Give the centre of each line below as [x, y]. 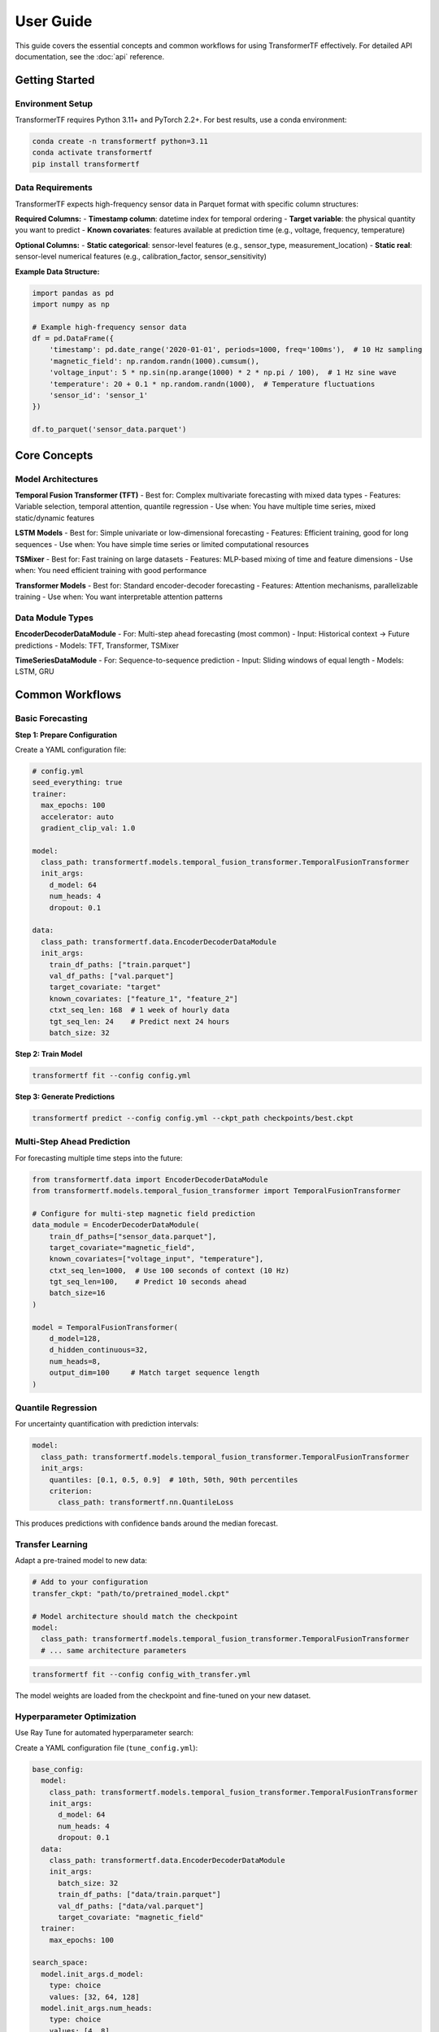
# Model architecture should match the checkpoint [135, 1616]
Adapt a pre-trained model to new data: [81, 1561]
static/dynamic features [55, 518]
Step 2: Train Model [49, 1053]
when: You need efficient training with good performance [111, 571]
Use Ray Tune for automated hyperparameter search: [104, 1733]
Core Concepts [54, 455]
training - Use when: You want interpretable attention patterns [119, 597]
